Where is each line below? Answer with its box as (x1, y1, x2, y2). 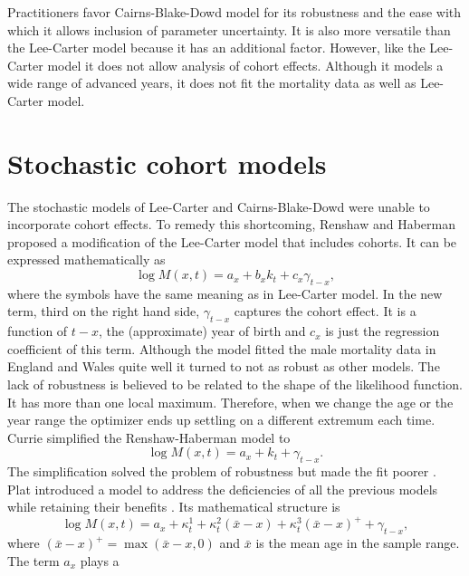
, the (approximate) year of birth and (99, 322, 306, 341)
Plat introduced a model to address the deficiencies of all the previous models (7, 479, 438, 498)
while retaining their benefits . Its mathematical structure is (7, 497, 340, 516)
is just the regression (325, 322, 440, 341)
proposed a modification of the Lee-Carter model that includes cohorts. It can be (7, 232, 457, 251)
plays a (80, 551, 120, 570)
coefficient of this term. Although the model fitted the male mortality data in (7, 339, 436, 358)
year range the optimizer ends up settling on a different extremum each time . (7, 410, 435, 429)
